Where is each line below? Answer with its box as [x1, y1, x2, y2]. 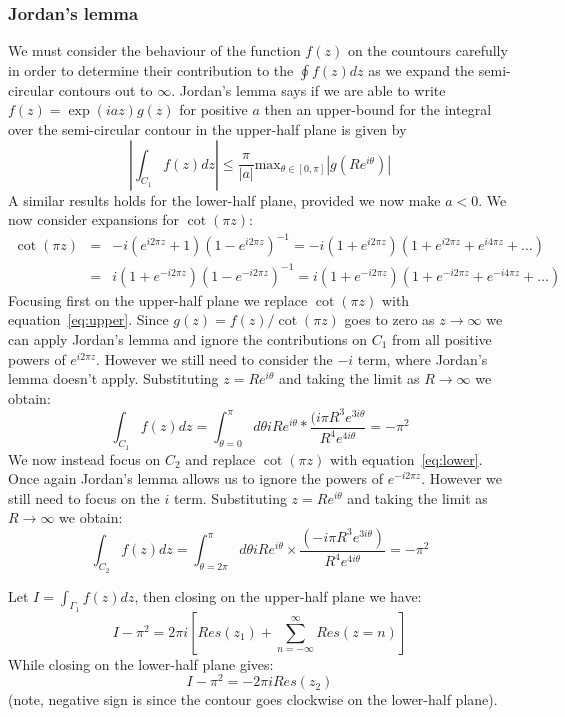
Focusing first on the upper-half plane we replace [8, 289, 308, 310]
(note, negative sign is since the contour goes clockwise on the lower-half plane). [8, 689, 498, 710]
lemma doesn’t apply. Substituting [8, 368, 219, 389]
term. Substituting [173, 487, 287, 508]
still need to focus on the [8, 487, 160, 508]
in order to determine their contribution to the [8, 59, 294, 80]
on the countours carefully [347, 40, 508, 61]
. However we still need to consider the [96, 348, 333, 369]
